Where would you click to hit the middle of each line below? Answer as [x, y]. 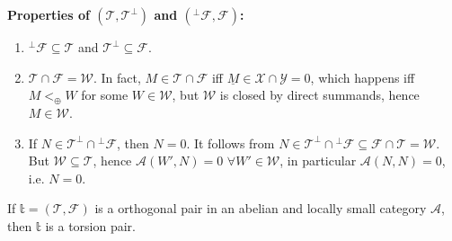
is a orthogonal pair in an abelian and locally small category [261, 208]
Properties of [49, 14]
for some [105, 95]
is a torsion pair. [90, 225]
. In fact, [117, 77]
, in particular [318, 161]
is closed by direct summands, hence [319, 95]
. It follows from [230, 143]
